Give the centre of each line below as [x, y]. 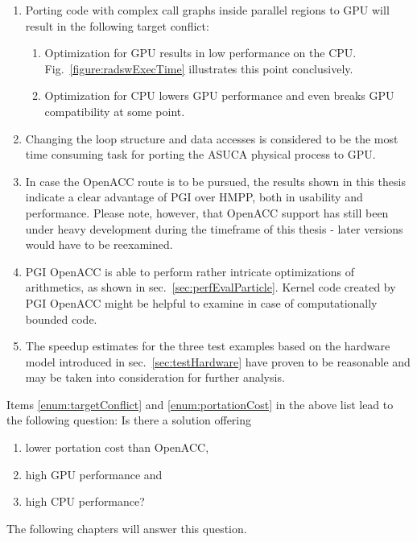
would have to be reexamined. [99, 244]
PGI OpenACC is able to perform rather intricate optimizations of [190, 271]
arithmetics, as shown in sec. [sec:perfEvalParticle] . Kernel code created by [211, 287]
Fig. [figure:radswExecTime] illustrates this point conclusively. [199, 68]
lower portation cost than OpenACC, [117, 447]
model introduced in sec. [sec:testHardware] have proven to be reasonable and [218, 361]
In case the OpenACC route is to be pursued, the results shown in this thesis [215, 181]
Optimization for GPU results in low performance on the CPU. [200, 53]
